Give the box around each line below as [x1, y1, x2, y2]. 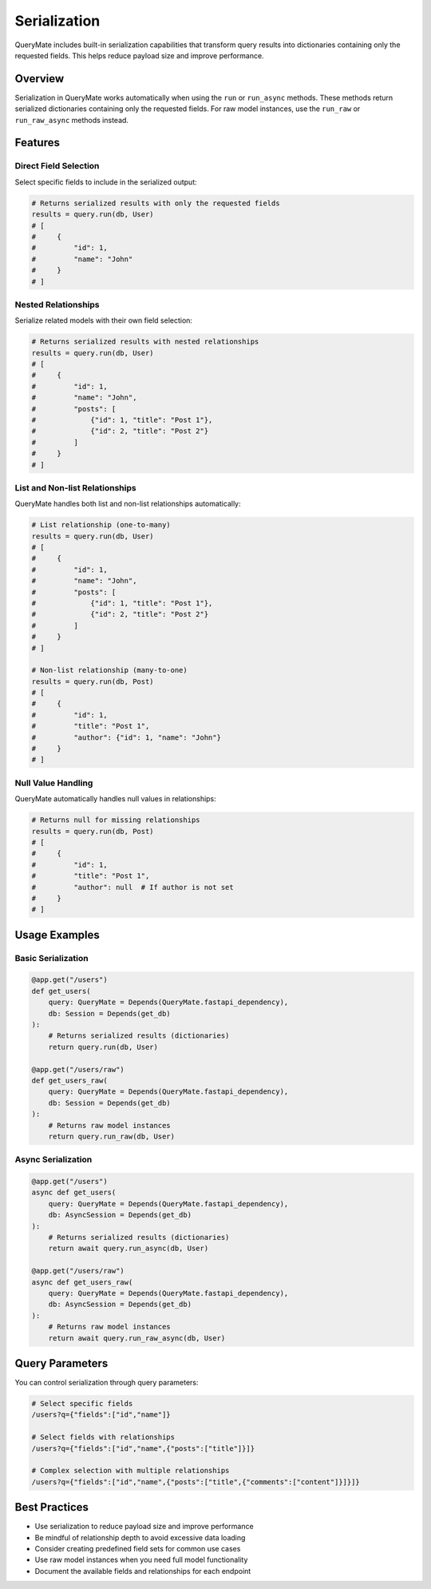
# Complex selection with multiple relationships [31, 1466, 230, 1476]
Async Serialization [14, 1154, 93, 1166]
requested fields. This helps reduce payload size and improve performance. [14, 50, 264, 60]
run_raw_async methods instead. [14, 115, 129, 125]
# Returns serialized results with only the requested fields [31, 198, 280, 208]
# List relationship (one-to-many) [31, 520, 171, 530]
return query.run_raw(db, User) [48, 1131, 176, 1141]
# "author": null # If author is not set [31, 883, 235, 892]
